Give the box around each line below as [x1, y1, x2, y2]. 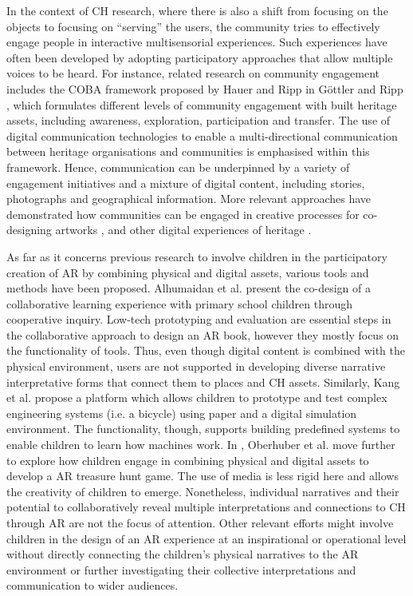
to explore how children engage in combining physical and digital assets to [6, 451, 369, 468]
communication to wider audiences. [6, 577, 179, 594]
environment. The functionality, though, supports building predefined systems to [6, 420, 400, 437]
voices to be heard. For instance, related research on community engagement [6, 65, 380, 81]
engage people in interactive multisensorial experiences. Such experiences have [6, 34, 387, 50]
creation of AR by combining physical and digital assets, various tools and [6, 264, 369, 280]
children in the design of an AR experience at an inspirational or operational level [6, 530, 407, 546]
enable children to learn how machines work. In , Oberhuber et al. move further [6, 436, 395, 453]
